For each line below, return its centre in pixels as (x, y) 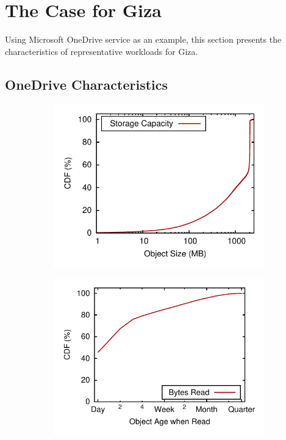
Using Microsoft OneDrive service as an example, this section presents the (143, 39)
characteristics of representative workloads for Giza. (102, 51)
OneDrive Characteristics (87, 84)
